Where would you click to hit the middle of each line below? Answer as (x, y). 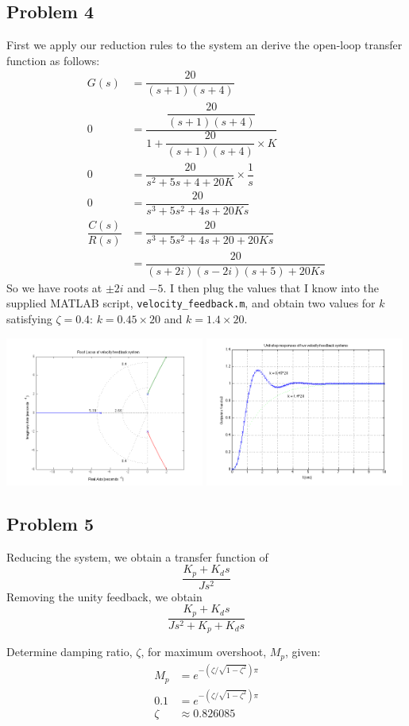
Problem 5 (50, 523)
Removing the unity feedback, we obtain (104, 596)
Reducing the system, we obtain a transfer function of (137, 556)
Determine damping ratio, (69, 652)
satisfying (29, 319)
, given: (303, 652)
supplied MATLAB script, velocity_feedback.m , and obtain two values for (191, 303)
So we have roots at (54, 287)
